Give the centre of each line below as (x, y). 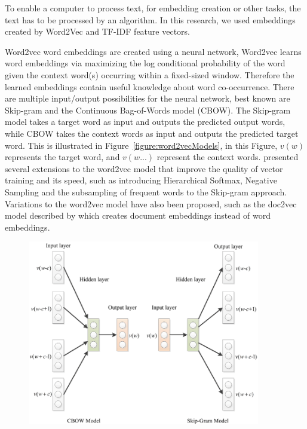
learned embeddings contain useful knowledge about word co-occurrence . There (150, 86)
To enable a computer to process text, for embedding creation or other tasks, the (153, 8)
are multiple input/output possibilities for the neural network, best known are (148, 98)
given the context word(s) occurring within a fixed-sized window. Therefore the (150, 74)
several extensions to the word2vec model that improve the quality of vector (144, 168)
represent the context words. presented (228, 157)
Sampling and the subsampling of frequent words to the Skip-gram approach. (146, 191)
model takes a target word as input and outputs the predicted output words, (145, 122)
